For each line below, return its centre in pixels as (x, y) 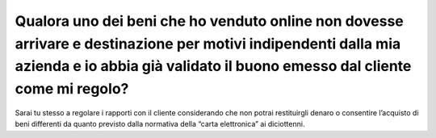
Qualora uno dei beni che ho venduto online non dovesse (209, 21)
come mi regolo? (72, 89)
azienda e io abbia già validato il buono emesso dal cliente (213, 67)
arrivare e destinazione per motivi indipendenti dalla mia (208, 44)
